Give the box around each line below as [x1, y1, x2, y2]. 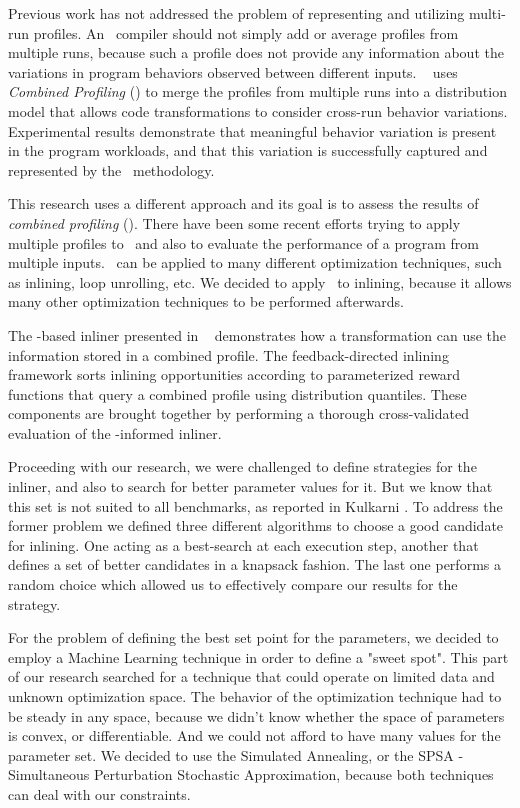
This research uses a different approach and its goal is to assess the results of [8, 193, 479, 214]
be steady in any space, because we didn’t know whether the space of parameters [8, 705, 505, 726]
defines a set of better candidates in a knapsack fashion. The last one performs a [8, 554, 501, 575]
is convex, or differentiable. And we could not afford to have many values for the [8, 725, 501, 746]
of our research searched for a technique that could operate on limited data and [8, 666, 495, 687]
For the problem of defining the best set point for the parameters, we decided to [8, 627, 499, 648]
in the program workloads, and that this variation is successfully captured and [8, 140, 488, 161]
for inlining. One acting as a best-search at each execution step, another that [8, 534, 479, 555]
